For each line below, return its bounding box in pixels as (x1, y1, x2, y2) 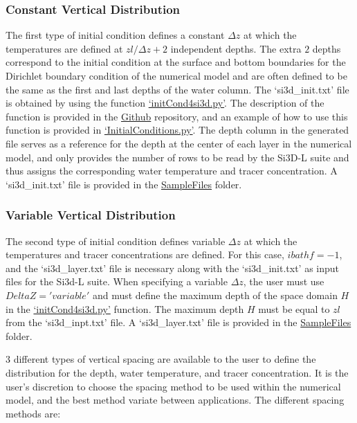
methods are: (6, 406, 61, 420)
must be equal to (258, 301, 330, 316)
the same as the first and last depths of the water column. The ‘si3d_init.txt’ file (6, 82, 349, 96)
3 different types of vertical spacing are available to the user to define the (6, 352, 316, 366)
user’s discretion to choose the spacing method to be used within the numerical (6, 379, 341, 393)
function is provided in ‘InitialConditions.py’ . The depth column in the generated (6, 123, 349, 137)
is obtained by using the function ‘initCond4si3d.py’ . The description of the (6, 96, 324, 110)
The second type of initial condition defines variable (6, 233, 226, 248)
